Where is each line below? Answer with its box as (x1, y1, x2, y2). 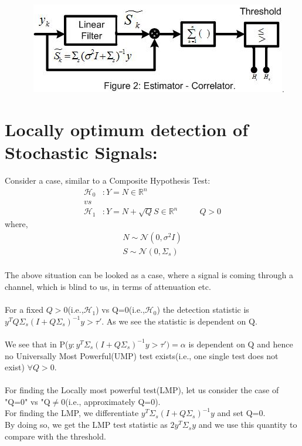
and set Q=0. (217, 407, 266, 419)
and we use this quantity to (198, 418, 297, 431)
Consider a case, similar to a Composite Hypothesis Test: (5, 174, 211, 186)
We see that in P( (5, 337, 69, 350)
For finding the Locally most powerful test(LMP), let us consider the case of (5, 384, 279, 396)
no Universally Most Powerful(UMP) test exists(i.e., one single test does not (5, 349, 279, 361)
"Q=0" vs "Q (5, 395, 50, 407)
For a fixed (5, 303, 43, 316)
